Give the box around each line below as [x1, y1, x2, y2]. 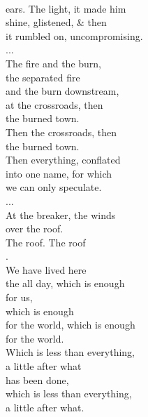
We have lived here [6, 262, 87, 277]
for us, [6, 290, 33, 305]
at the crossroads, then [6, 97, 103, 112]
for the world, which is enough [6, 317, 135, 332]
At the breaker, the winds [6, 207, 116, 222]
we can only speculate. [6, 180, 102, 194]
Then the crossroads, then [6, 124, 117, 139]
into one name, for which [6, 166, 112, 180]
